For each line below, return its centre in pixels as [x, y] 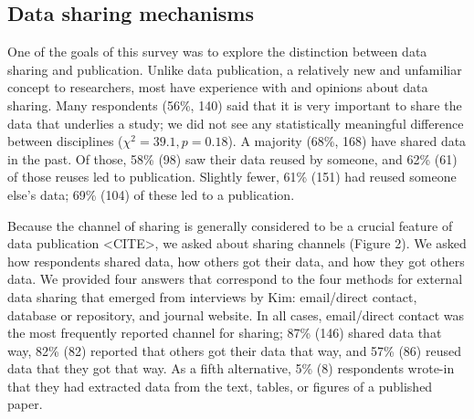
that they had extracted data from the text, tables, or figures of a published [220, 386]
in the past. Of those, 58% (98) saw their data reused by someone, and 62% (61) [232, 158]
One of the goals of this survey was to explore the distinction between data [217, 52]
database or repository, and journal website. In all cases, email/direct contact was [236, 314]
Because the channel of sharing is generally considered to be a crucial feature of [230, 225]
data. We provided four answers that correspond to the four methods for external [235, 279]
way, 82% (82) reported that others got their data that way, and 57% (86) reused [234, 350]
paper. [25, 404]
